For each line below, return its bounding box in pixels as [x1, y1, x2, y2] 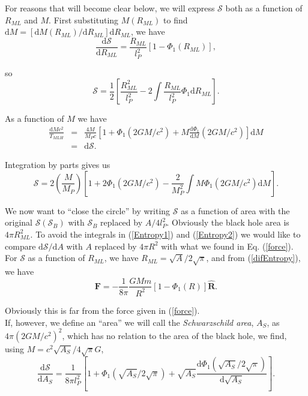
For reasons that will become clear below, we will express [5, 2, 215, 14]
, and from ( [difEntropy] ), [206, 251, 301, 264]
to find [163, 13, 188, 26]
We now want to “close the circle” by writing [5, 204, 171, 217]
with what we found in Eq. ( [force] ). [161, 239, 294, 252]
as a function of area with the [181, 204, 290, 217]
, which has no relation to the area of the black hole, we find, [62, 329, 287, 341]
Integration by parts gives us [5, 158, 110, 171]
